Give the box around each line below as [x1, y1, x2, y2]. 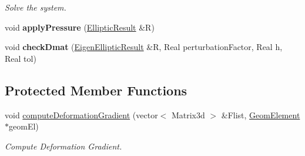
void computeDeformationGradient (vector [5, 108, 158, 121]
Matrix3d [171, 108, 205, 121]
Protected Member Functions [5, 81, 187, 99]
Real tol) [5, 52, 36, 64]
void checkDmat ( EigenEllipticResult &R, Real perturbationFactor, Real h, [5, 41, 283, 53]
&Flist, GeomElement [221, 108, 300, 121]
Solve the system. [5, 1, 66, 13]
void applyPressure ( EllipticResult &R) [5, 21, 155, 33]
